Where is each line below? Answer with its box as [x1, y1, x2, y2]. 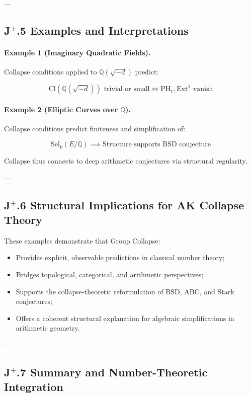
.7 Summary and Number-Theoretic [17, 364, 208, 379]
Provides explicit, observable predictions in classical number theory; [16, 252, 225, 263]
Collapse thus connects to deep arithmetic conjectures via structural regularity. [4, 155, 247, 166]
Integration [4, 379, 63, 394]
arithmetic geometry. [16, 323, 80, 333]
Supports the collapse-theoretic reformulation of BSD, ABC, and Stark [16, 286, 234, 296]
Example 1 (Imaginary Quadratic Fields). [4, 47, 151, 57]
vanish [193, 86, 213, 93]
